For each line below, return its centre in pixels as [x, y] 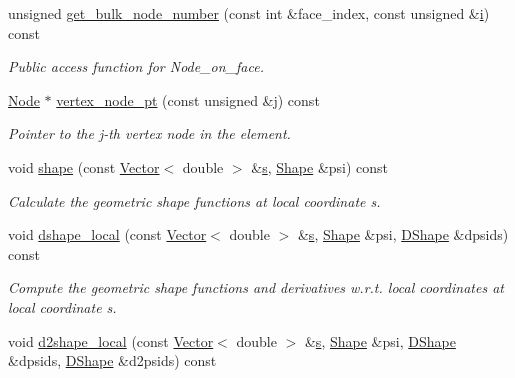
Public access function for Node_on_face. [136, 66]
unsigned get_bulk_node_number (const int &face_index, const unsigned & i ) [249, 13]
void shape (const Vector [84, 166]
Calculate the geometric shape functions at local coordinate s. [194, 200]
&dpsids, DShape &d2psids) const [112, 360]
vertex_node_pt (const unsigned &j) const [188, 99]
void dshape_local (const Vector [107, 234]
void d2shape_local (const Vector [111, 340]
